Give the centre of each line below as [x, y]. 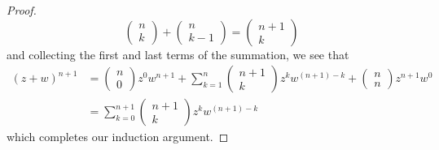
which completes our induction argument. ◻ [118, 137]
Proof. [22, 10]
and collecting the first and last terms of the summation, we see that [178, 54]
